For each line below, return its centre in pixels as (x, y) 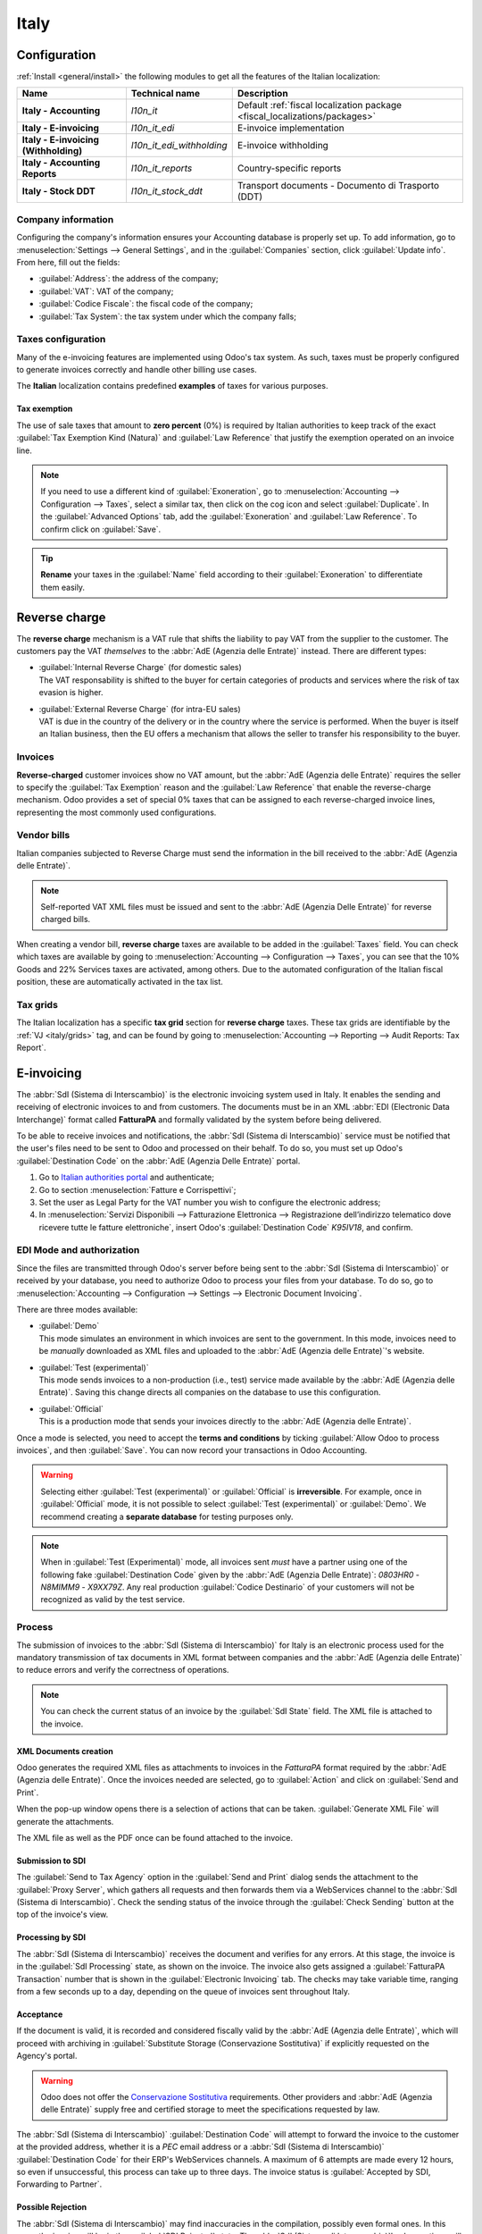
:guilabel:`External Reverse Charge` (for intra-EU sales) (140, 709)
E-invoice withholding (283, 146)
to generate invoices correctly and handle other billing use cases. (137, 370)
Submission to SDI (51, 1860)
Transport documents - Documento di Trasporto (338, 186)
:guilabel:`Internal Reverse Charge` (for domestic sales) (141, 668)
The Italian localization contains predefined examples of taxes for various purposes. (172, 386)
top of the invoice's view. (62, 1915)
